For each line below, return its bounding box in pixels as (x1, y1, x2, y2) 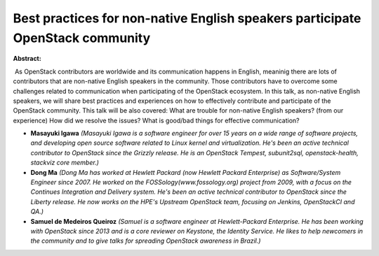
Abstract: (13, 55, 41, 63)
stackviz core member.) (30, 158, 100, 167)
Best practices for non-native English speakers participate (13, 10, 361, 26)
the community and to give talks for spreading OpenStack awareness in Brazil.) (30, 236, 261, 245)
